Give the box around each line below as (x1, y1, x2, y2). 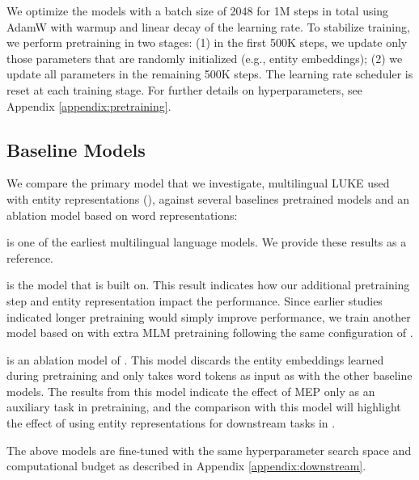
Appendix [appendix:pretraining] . (6, 97, 171, 114)
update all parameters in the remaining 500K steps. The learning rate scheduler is (6, 65, 413, 82)
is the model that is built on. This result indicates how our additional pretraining (6, 276, 410, 293)
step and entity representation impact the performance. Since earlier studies (6, 292, 383, 309)
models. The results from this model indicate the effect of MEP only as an (6, 382, 375, 399)
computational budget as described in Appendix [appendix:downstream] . (6, 457, 366, 474)
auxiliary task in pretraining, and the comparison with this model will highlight (6, 398, 401, 415)
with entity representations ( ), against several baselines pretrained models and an (6, 190, 410, 207)
